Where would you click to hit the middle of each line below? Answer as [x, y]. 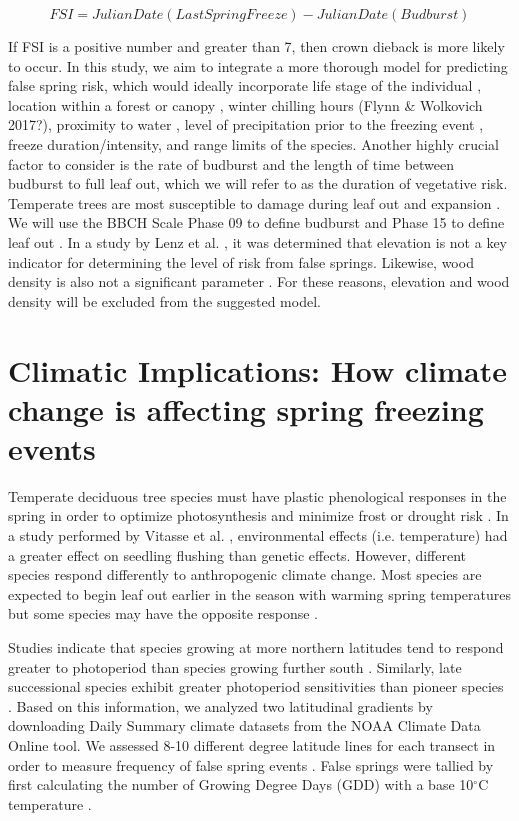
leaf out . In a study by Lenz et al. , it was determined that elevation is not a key [257, 241]
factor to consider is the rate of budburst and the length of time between [231, 163]
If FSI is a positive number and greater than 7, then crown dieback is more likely [256, 46]
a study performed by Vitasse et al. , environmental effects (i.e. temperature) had [258, 535]
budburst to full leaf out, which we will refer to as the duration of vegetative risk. [258, 183]
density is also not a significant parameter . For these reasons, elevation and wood [259, 281]
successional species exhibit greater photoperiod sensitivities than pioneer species [256, 686]
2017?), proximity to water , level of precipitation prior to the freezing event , [246, 124]
